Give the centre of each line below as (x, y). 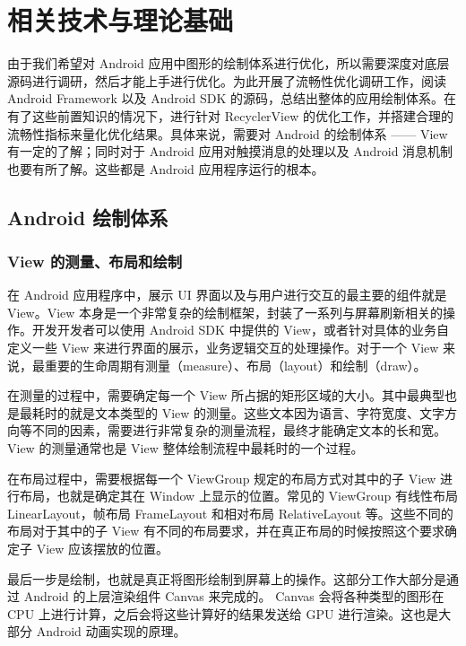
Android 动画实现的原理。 (111, 631)
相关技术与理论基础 (121, 20)
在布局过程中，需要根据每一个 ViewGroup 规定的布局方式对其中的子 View (222, 478)
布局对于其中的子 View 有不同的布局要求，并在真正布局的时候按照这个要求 (226, 531)
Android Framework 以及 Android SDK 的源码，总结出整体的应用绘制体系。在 (232, 98)
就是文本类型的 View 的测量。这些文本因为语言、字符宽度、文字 (257, 412)
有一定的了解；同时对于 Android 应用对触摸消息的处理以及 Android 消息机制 (230, 151)
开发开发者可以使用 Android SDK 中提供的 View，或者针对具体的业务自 (240, 330)
